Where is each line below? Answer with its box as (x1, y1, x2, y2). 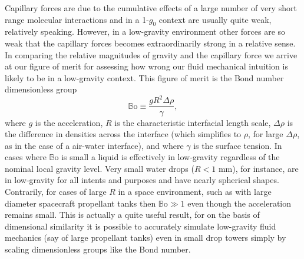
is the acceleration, (35, 116, 103, 128)
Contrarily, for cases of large (5, 185, 107, 198)
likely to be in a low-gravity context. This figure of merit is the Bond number (5, 71, 284, 84)
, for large (248, 128, 283, 140)
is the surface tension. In (193, 139, 282, 151)
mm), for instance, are (218, 162, 299, 174)
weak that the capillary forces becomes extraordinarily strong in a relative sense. (5, 36, 296, 49)
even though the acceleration (187, 197, 292, 209)
